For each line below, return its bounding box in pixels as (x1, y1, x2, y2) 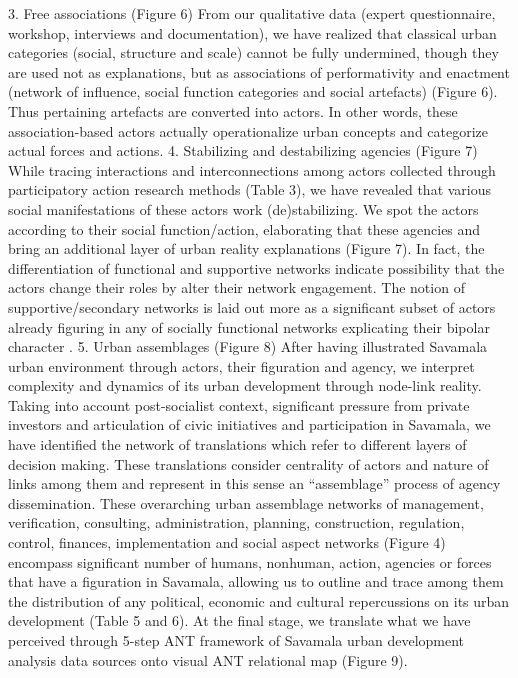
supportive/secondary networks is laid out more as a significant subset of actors (8, 296, 496, 317)
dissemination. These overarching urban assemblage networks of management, (8, 492, 484, 513)
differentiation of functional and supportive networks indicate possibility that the (8, 257, 505, 278)
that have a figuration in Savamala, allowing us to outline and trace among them (8, 571, 504, 592)
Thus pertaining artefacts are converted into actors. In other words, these (8, 100, 458, 121)
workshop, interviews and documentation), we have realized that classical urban (8, 22, 497, 43)
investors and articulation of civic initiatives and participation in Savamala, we (8, 414, 491, 435)
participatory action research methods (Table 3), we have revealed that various (8, 179, 492, 200)
